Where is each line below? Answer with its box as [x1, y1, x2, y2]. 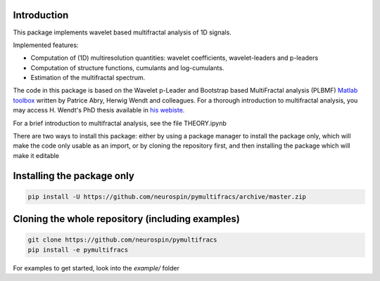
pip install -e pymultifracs [27, 246, 129, 254]
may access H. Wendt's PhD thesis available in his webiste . [13, 106, 185, 115]
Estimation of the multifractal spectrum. [30, 74, 146, 82]
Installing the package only [13, 169, 135, 182]
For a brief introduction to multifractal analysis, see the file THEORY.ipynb [13, 119, 227, 127]
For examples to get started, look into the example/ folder [13, 263, 179, 272]
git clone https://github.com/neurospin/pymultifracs [27, 236, 217, 244]
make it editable [13, 151, 60, 159]
